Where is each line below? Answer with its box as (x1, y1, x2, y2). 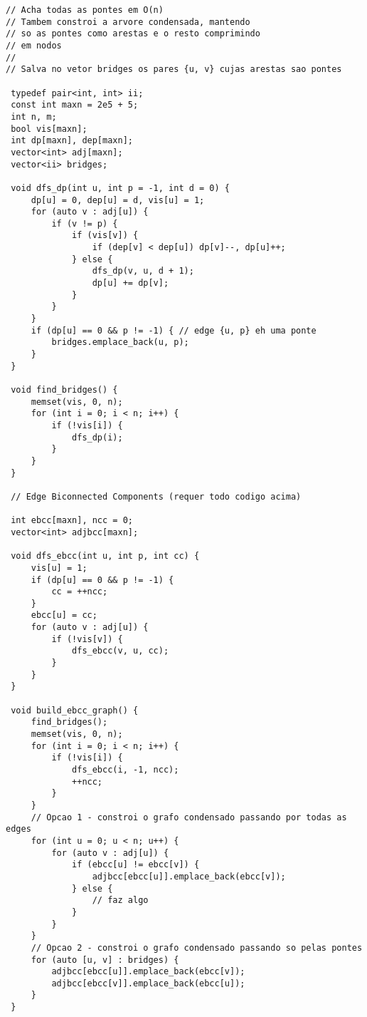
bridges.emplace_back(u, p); (51, 337, 189, 348)
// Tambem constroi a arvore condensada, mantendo (6, 16, 250, 27)
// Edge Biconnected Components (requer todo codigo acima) (11, 491, 302, 502)
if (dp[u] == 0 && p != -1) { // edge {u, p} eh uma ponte (31, 325, 317, 336)
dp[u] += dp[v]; (92, 278, 169, 289)
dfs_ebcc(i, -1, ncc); (72, 765, 179, 775)
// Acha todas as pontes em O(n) (6, 5, 164, 15)
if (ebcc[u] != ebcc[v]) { (72, 859, 200, 870)
